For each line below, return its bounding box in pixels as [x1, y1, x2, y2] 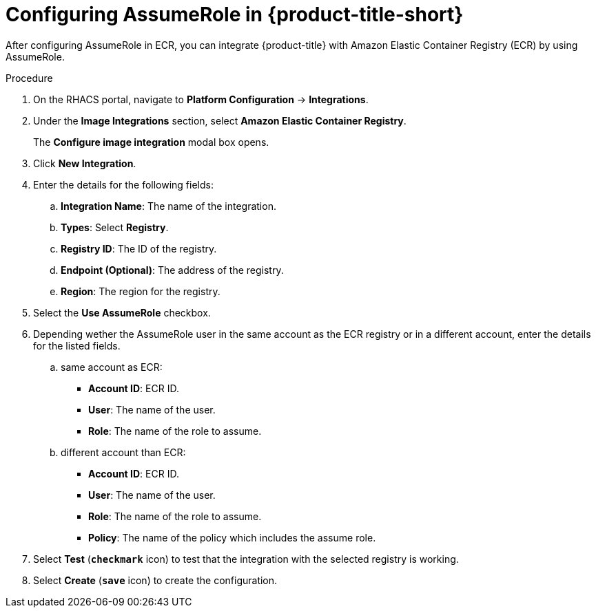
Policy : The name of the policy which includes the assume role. [88, 531, 376, 544]
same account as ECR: [61, 361, 163, 373]
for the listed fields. [33, 339, 121, 352]
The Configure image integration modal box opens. [33, 136, 269, 148]
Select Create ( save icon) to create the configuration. [33, 574, 278, 586]
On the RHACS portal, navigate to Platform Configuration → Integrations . [33, 93, 369, 105]
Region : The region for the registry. [61, 285, 220, 297]
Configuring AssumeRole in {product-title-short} [6, 3, 464, 26]
